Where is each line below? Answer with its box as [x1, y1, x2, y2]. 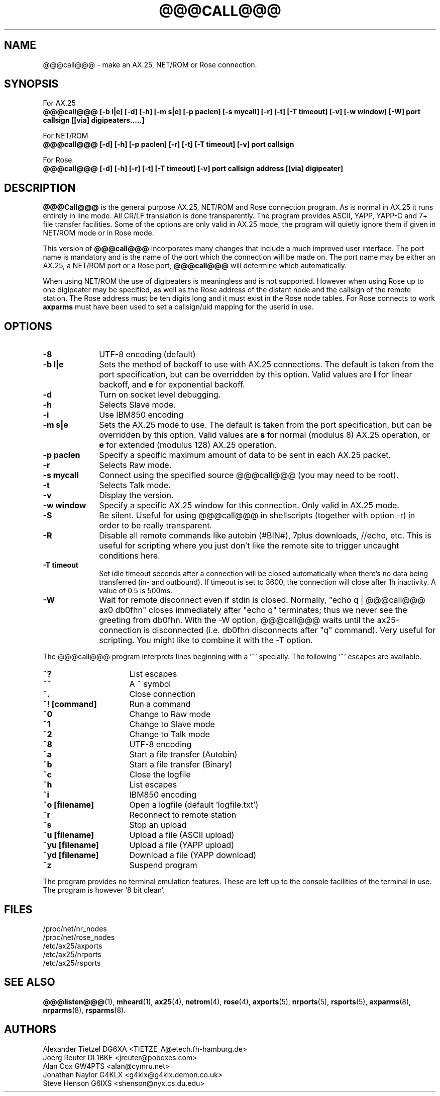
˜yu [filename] [43, 840, 99, 850]
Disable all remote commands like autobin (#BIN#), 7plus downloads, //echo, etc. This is [99, 530, 431, 541]
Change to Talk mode [129, 729, 210, 740]
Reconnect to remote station [129, 810, 237, 820]
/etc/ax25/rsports [43, 958, 101, 967]
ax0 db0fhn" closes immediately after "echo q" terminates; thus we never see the [99, 605, 407, 615]
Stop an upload [129, 820, 187, 830]
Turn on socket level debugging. [99, 389, 221, 400]
